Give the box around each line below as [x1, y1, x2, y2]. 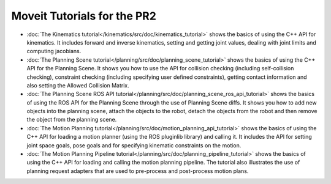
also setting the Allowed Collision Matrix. [26, 81, 130, 89]
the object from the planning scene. [26, 116, 117, 123]
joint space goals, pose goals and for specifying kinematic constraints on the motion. [26, 141, 242, 149]
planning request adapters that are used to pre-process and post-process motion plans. [26, 167, 249, 174]
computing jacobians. [26, 48, 82, 55]
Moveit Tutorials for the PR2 [11, 9, 156, 23]
